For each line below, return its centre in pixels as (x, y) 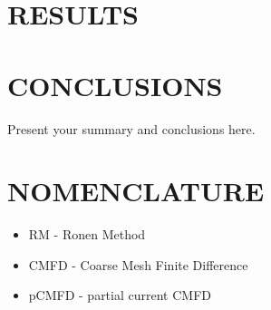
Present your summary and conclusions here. (131, 128)
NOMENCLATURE (136, 191)
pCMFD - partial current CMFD (120, 295)
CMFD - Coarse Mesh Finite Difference (138, 264)
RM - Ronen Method (87, 234)
